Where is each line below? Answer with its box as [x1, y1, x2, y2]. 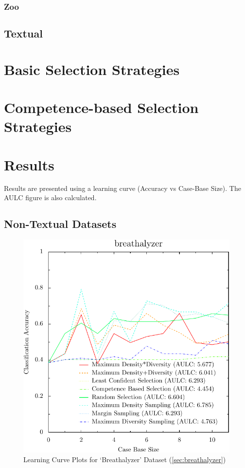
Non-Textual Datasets [4, 216, 117, 231]
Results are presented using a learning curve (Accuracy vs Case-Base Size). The [4, 183, 241, 193]
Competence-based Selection [4, 97, 199, 117]
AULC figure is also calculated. [4, 192, 97, 203]
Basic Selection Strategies [4, 59, 180, 79]
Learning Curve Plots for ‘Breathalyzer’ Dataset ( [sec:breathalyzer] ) [23, 454, 226, 464]
